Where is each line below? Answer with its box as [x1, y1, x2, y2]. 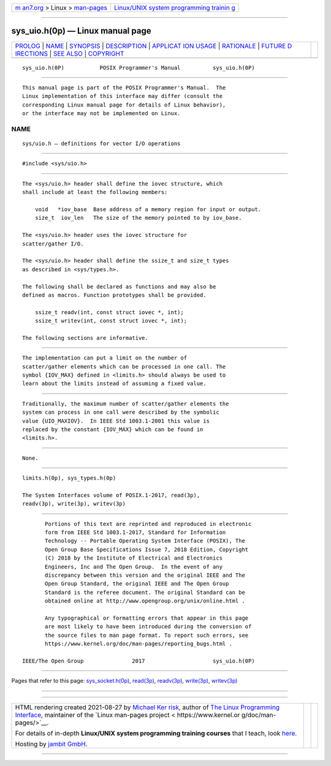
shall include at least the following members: [22, 189, 168, 196]
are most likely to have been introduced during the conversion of [45, 623, 252, 630]
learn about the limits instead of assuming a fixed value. [22, 380, 207, 387]
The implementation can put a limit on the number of [22, 355, 187, 361]
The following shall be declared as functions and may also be [22, 283, 216, 290]
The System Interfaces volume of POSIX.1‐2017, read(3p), [22, 492, 200, 498]
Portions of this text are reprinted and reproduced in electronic [45, 520, 252, 527]
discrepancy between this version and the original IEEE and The [45, 572, 245, 579]
